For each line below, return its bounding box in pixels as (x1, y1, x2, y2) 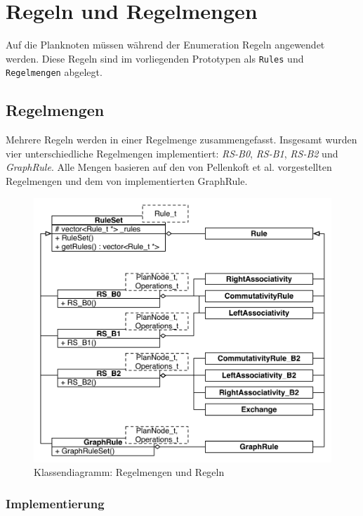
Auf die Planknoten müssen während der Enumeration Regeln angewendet (6, 37, 325, 52)
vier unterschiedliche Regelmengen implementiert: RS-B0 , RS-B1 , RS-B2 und (6, 146, 338, 160)
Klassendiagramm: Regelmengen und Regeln (34, 465, 225, 479)
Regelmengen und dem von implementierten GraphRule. (6, 174, 248, 188)
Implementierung (6, 494, 105, 512)
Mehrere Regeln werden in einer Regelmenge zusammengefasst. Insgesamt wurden (6, 132, 357, 147)
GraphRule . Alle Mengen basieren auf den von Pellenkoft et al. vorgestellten (6, 160, 332, 174)
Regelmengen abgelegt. (6, 65, 103, 79)
